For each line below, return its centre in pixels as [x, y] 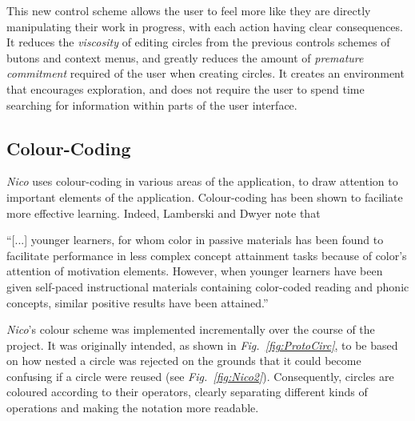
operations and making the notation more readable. [133, 408]
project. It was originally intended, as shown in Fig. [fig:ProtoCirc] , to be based [202, 345]
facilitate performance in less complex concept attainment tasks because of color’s [207, 255]
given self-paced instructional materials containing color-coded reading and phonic [208, 286]
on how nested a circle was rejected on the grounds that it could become [184, 361]
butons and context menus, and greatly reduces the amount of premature [185, 57]
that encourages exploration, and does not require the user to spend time [186, 88]
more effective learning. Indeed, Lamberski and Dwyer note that [164, 213]
